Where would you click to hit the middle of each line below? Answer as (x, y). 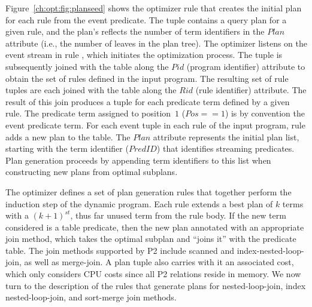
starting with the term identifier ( (67, 148)
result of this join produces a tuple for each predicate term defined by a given (148, 101)
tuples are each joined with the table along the (91, 90)
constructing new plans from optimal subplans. (92, 172)
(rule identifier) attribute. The (251, 90)
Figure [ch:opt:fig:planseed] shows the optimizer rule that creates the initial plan (154, 8)
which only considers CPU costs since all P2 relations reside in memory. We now (153, 274)
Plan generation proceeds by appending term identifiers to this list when (138, 160)
